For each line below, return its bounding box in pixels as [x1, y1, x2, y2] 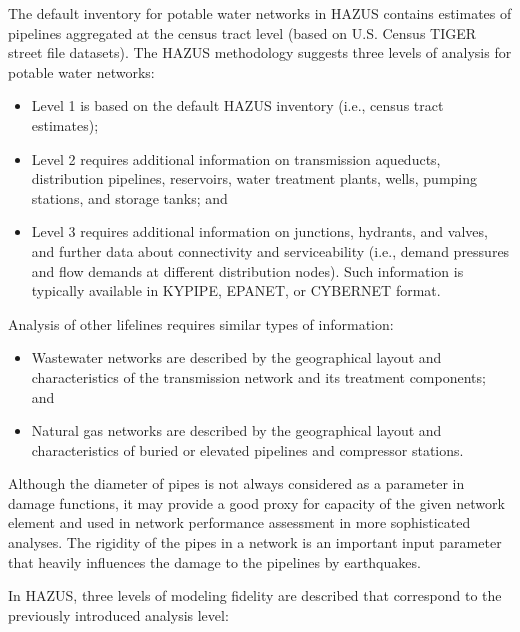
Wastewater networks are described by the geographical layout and [31, 347, 442, 368]
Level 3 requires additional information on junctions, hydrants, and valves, [31, 221, 488, 242]
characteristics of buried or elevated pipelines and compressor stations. [31, 439, 464, 460]
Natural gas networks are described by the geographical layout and [31, 420, 442, 441]
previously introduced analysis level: [8, 604, 229, 625]
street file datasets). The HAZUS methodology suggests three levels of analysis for [8, 42, 512, 63]
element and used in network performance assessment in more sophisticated [8, 512, 471, 533]
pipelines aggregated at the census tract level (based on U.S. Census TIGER [8, 22, 477, 43]
